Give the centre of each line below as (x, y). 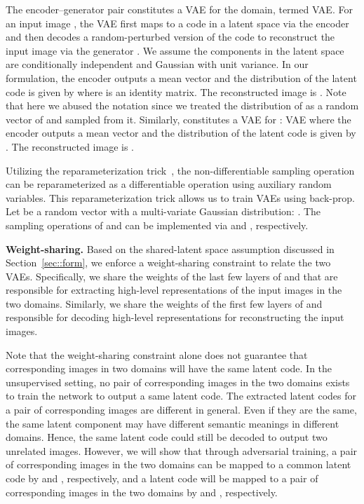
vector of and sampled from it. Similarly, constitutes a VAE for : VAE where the (178, 119)
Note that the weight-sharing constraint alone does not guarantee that (157, 354)
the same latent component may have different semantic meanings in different (173, 423)
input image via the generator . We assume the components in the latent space (175, 50)
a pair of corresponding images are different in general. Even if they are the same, (181, 410)
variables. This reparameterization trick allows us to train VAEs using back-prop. (180, 197)
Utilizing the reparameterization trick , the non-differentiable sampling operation (180, 170)
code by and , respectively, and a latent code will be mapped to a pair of (162, 478)
